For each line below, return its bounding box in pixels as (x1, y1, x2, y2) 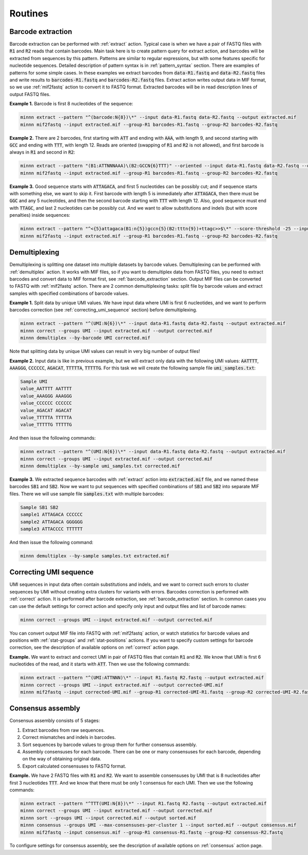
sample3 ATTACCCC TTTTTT (20, 526, 83, 532)
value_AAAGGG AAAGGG (20, 393, 72, 399)
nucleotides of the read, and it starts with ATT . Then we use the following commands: (9, 661, 190, 667)
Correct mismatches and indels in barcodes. (22, 734, 116, 740)
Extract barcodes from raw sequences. (22, 727, 105, 733)
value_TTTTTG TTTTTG (20, 422, 72, 427)
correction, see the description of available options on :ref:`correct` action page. (9, 644, 180, 650)
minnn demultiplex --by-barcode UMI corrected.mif (20, 335, 151, 341)
